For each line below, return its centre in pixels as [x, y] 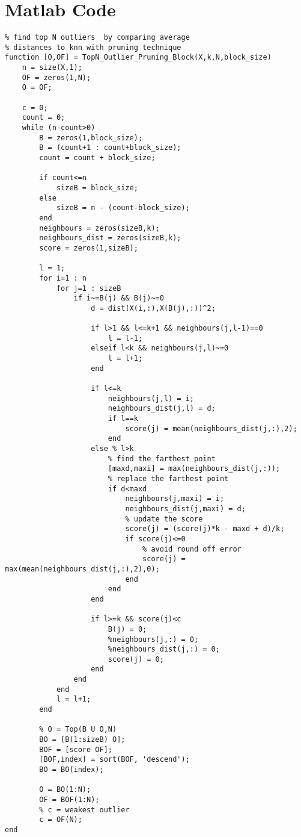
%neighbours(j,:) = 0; [153, 639]
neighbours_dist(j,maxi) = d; [185, 509]
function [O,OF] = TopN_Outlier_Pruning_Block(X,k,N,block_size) [138, 58]
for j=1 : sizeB [89, 288]
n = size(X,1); [52, 68]
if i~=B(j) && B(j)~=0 [119, 298]
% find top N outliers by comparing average [97, 38]
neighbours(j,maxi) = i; [175, 499]
